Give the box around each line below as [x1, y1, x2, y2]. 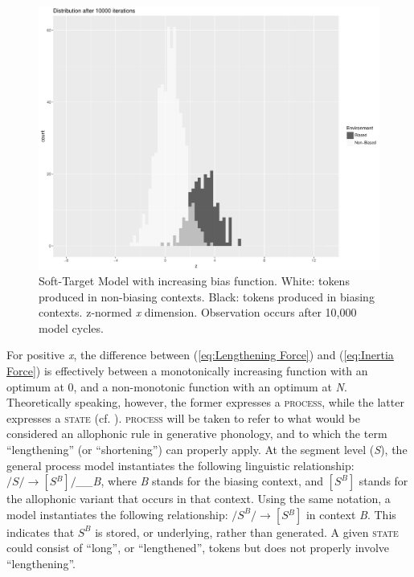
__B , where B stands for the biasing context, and [76, 473, 324, 489]
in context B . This [305, 505, 396, 522]
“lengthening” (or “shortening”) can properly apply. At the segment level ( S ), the [6, 441, 408, 458]
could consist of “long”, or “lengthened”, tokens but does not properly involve [6, 539, 390, 556]
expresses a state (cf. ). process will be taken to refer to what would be [6, 409, 360, 426]
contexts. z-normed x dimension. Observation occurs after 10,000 [39, 304, 357, 321]
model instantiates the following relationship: [6, 505, 228, 522]
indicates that [6, 523, 75, 540]
